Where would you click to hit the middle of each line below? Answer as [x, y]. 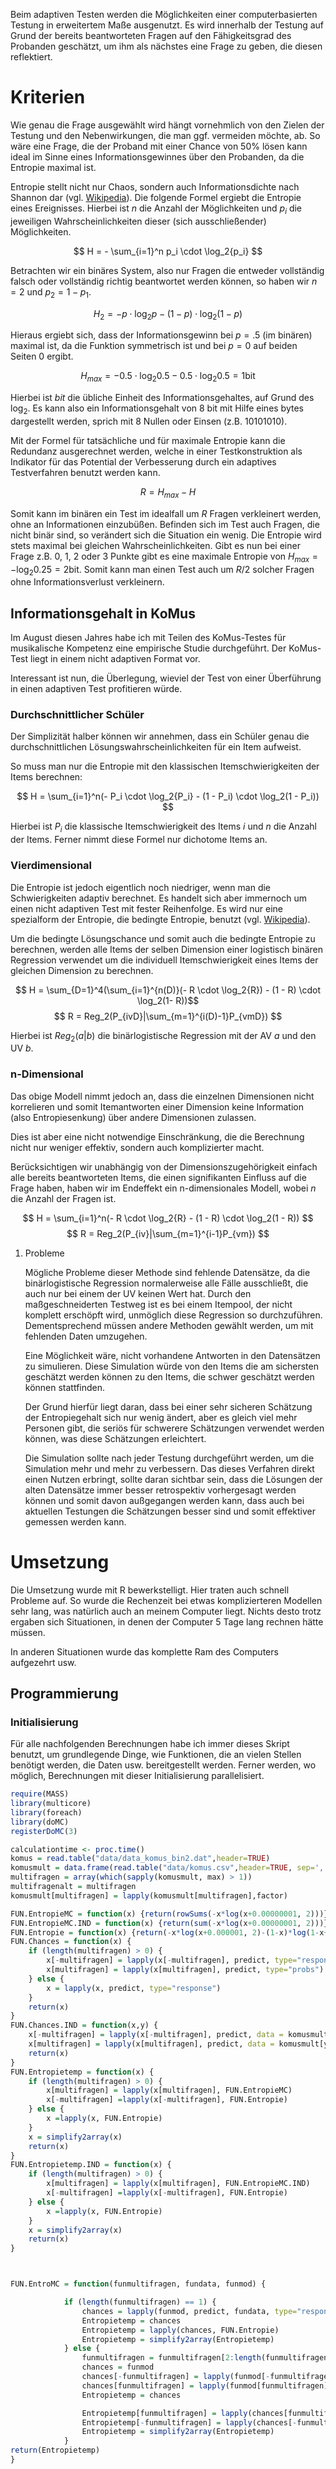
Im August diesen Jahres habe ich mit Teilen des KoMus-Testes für [148, 638]
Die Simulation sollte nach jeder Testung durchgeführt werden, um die [169, 1458]
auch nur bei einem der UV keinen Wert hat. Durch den [138, 1293]
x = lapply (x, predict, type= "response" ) [134, 1988]
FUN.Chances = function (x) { [71, 1942]
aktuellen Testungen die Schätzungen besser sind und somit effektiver [170, 1511]
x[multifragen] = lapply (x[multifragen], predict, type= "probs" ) [185, 1970]
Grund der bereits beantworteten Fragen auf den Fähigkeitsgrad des [151, 35]
